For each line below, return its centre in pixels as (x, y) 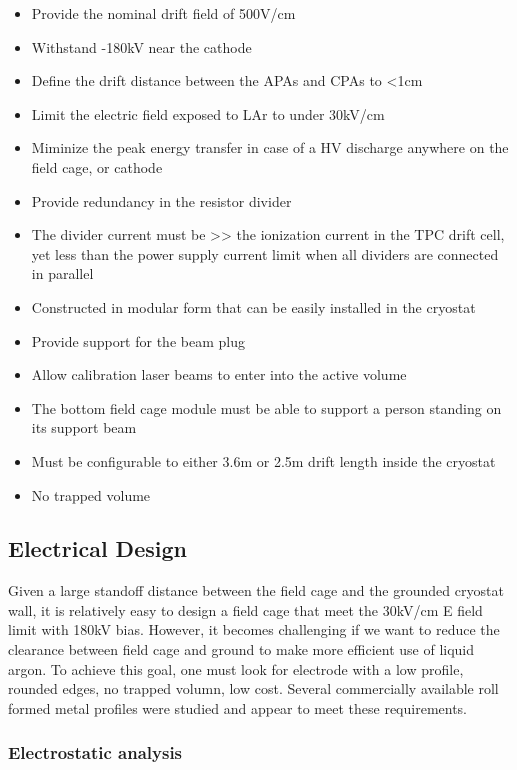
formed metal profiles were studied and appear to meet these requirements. (238, 707)
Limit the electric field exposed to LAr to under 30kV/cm (208, 113)
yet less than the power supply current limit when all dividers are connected (265, 253)
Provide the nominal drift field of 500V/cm (163, 13)
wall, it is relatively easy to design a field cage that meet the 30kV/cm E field (245, 609)
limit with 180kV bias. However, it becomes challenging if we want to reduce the (254, 629)
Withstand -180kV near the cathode (141, 46)
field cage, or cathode (97, 166)
